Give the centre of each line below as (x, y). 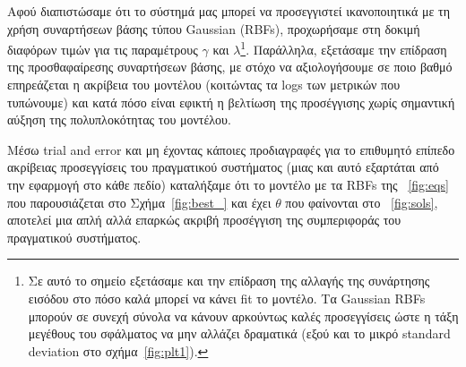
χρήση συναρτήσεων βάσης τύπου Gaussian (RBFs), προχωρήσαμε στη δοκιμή (214, 28)
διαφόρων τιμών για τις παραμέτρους (103, 49)
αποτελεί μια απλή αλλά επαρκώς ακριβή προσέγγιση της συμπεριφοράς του (204, 220)
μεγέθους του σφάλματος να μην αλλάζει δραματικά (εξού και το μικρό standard (239, 333)
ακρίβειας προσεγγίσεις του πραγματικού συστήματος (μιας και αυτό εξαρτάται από (223, 167)
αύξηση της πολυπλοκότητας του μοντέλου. (119, 119)
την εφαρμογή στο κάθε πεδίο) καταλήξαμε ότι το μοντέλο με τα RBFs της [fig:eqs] (228, 184)
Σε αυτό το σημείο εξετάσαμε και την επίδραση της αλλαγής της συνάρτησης (229, 281)
